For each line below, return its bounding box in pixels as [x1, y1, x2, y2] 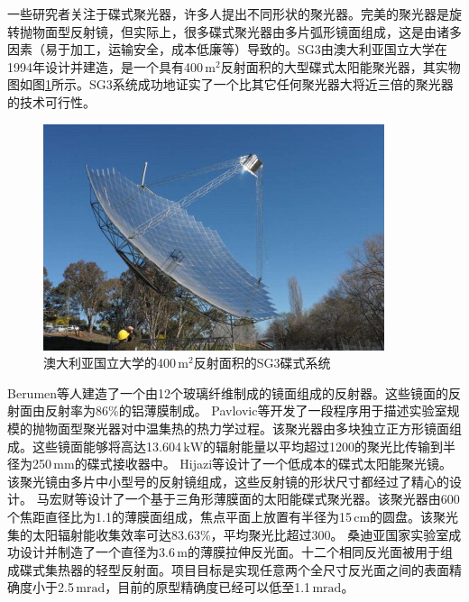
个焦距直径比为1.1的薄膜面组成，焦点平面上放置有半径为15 [7, 506, 352, 525]
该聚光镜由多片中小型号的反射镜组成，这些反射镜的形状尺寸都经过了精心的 [7, 471, 449, 490]
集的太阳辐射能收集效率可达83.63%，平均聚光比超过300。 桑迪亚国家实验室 [7, 524, 449, 543]
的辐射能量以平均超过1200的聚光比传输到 [203, 436, 444, 455]
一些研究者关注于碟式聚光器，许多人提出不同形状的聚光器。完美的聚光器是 [7, 5, 449, 23]
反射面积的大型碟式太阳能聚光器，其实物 [220, 57, 461, 76]
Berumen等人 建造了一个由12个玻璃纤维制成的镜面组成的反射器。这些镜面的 [7, 383, 449, 402]
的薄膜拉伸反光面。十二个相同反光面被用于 [187, 543, 440, 561]
